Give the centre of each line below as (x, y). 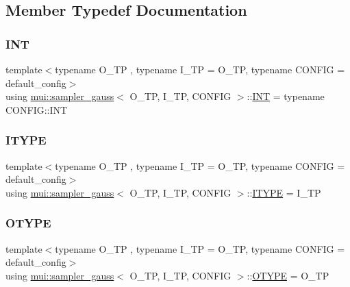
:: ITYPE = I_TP (284, 192)
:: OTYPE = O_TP (288, 275)
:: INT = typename (286, 96)
